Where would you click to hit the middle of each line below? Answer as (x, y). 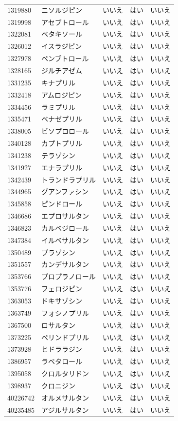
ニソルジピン (62, 10)
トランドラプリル (69, 179)
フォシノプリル (65, 312)
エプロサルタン (65, 216)
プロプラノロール (69, 276)
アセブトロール (65, 22)
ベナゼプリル (62, 119)
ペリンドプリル (65, 337)
